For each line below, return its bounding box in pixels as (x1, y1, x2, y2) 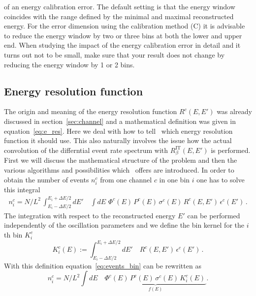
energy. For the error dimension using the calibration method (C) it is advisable (4, 21, 245, 31)
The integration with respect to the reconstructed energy (4, 210, 176, 220)
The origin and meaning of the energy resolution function (4, 106, 177, 117)
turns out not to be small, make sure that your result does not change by (4, 49, 225, 59)
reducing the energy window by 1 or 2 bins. (4, 59, 135, 69)
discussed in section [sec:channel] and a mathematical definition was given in (4, 116, 236, 126)
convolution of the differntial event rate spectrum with (4, 145, 168, 155)
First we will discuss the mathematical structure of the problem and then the (4, 155, 237, 165)
